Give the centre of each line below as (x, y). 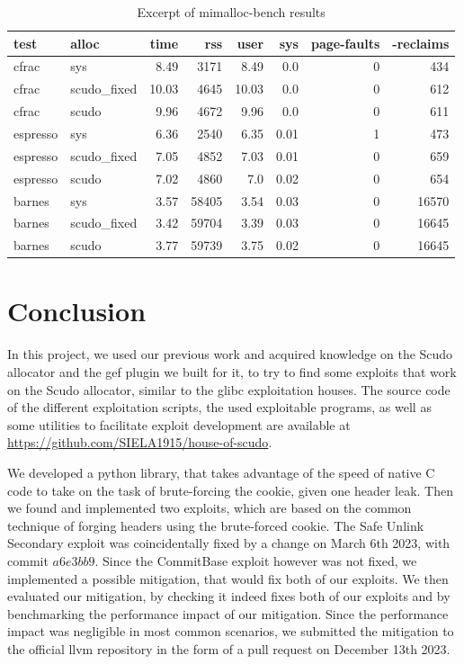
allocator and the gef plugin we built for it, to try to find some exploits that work (232, 372)
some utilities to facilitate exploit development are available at (179, 424)
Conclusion (77, 311)
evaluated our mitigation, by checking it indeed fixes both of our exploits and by (229, 596)
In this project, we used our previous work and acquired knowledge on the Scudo (230, 354)
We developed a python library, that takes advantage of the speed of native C (221, 472)
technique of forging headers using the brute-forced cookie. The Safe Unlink (216, 525)
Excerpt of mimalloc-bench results (231, 12)
